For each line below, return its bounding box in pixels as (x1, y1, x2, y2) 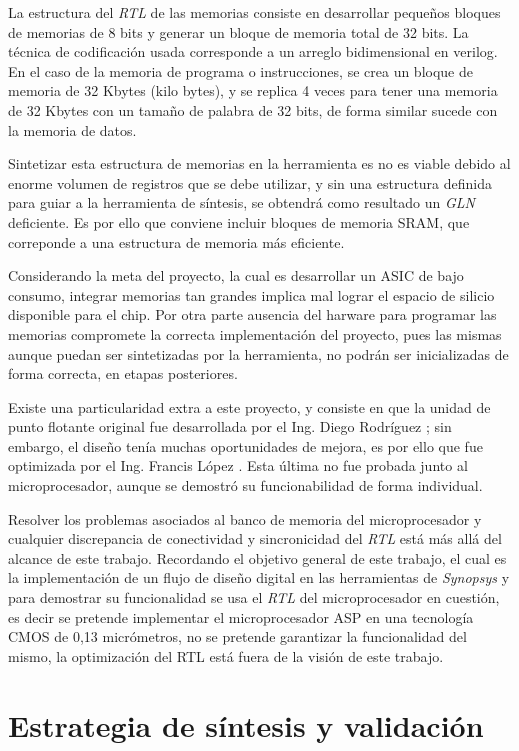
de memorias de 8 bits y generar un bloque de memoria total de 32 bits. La (8, 21, 469, 42)
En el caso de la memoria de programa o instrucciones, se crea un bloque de (8, 60, 473, 81)
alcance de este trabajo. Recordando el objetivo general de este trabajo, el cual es (8, 547, 507, 568)
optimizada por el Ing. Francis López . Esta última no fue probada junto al (8, 455, 468, 476)
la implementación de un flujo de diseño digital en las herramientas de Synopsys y (8, 567, 510, 588)
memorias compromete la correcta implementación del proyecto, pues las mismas (8, 323, 502, 344)
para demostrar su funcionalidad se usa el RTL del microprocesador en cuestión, (8, 587, 500, 608)
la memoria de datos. (8, 119, 137, 140)
